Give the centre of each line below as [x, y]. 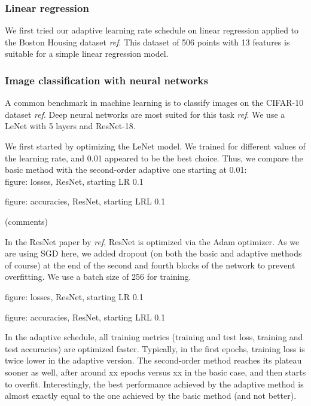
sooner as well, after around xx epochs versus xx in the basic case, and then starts [155, 372]
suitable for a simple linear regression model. [87, 54]
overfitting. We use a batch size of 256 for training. [98, 277]
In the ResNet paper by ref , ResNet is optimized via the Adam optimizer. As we [152, 241]
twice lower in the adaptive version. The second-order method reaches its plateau [153, 360]
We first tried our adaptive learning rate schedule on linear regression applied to [152, 30]
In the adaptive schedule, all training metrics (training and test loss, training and [154, 337]
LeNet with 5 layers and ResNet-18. [70, 126]
